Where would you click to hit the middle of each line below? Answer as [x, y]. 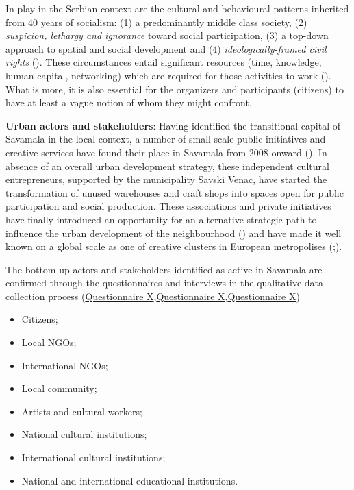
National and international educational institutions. [130, 480]
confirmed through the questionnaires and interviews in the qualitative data [164, 283]
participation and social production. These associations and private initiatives [168, 206]
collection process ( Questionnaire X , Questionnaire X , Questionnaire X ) [153, 296]
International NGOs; [65, 365]
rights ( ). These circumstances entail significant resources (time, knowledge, [164, 62]
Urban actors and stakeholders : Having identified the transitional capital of [173, 125]
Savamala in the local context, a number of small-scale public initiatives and [166, 139]
